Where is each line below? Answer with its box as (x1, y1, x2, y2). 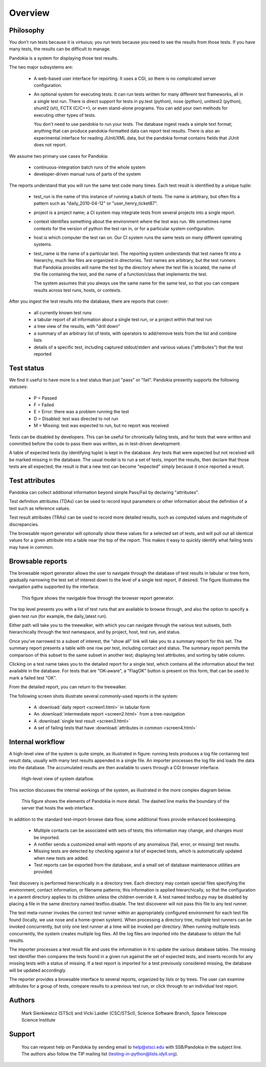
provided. (33, 869, 54, 875)
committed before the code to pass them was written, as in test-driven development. (9, 440, 181, 446)
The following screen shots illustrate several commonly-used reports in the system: (9, 693, 178, 699)
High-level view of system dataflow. (21, 776, 95, 782)
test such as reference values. (9, 505, 71, 511)
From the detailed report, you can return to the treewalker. (9, 684, 127, 690)
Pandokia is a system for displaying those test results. (9, 55, 118, 61)
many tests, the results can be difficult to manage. (9, 46, 111, 52)
